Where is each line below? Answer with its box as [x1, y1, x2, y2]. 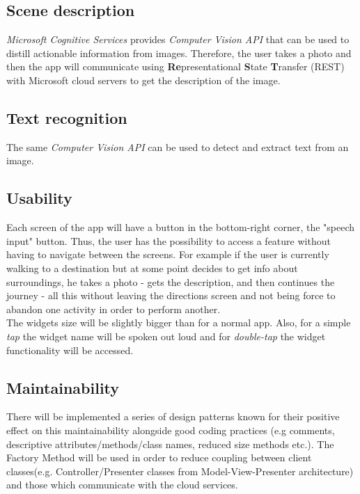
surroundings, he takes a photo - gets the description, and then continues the [6, 274, 335, 289]
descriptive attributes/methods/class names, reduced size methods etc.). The [6, 436, 334, 451]
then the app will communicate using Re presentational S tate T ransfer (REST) [6, 59, 345, 74]
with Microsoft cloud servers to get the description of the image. [6, 72, 281, 87]
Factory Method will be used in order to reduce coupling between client [6, 450, 312, 465]
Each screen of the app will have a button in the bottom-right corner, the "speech [6, 220, 355, 234]
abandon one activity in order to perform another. [6, 301, 221, 316]
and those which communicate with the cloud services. [6, 477, 238, 492]
